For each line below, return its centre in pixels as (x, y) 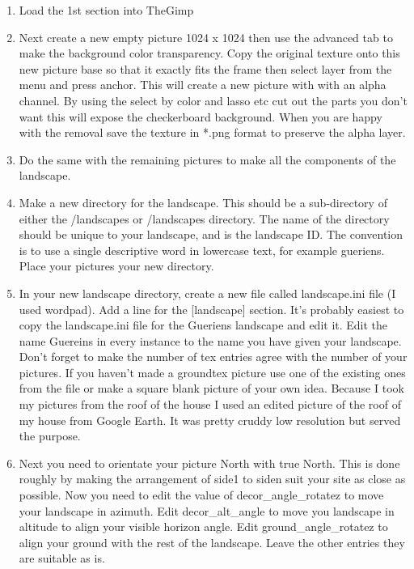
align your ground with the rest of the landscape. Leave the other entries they (212, 542)
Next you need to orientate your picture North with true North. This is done (209, 463)
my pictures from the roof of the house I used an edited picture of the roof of (210, 404)
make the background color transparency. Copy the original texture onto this (209, 53)
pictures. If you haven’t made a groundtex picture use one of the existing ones (212, 372)
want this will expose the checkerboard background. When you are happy (201, 116)
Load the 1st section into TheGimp (106, 10)
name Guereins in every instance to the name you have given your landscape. (210, 340)
